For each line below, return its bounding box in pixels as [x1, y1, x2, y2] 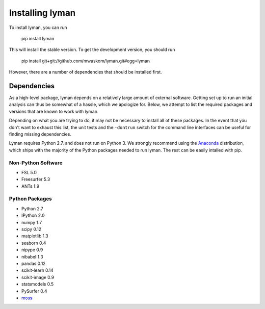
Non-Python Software [9, 159, 63, 166]
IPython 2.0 [21, 212, 45, 218]
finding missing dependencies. [9, 131, 71, 137]
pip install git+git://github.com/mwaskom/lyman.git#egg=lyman [21, 58, 150, 64]
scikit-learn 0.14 [21, 267, 53, 273]
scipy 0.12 [21, 226, 42, 232]
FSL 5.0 [21, 169, 37, 175]
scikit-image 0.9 [21, 274, 54, 280]
